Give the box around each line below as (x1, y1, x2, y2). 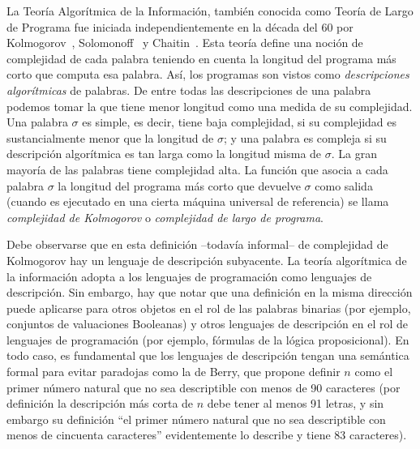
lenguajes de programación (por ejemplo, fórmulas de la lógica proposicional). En (6, 331, 409, 348)
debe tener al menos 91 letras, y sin (207, 395, 384, 412)
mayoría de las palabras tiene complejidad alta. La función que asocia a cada (6, 160, 388, 177)
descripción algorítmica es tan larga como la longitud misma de (6, 145, 322, 162)
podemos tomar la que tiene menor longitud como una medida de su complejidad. (6, 97, 413, 114)
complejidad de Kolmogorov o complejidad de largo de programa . (6, 208, 324, 225)
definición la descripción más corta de (6, 395, 194, 412)
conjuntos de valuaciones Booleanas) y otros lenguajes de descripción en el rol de (6, 315, 409, 332)
